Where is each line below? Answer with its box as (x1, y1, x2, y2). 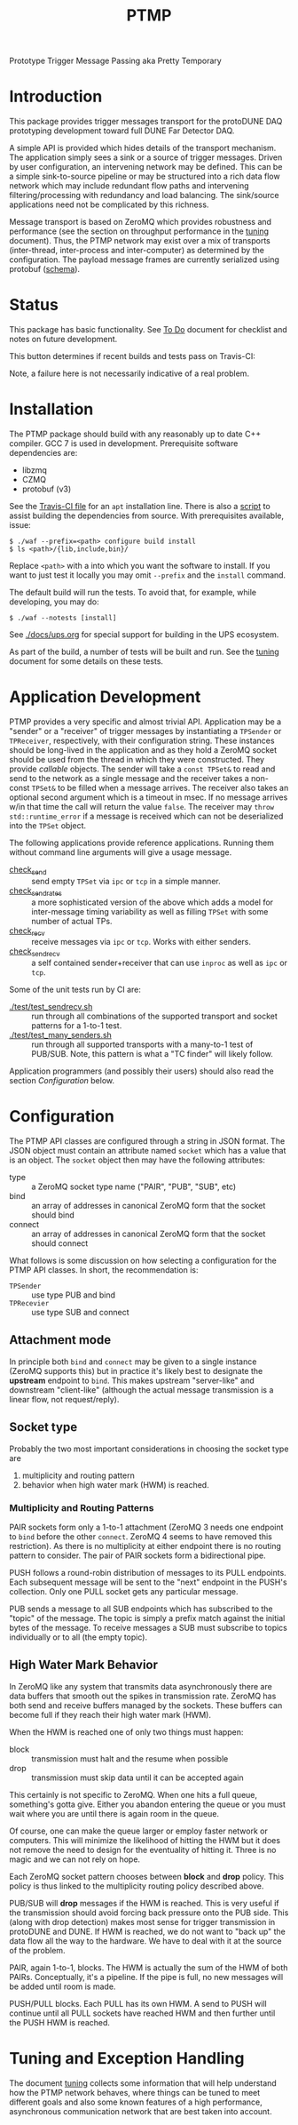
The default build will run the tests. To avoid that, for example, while (9, 587, 257, 597)
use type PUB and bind (31, 1290, 116, 1300)
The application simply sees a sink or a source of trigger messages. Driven (9, 152, 283, 163)
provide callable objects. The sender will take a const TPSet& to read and (9, 763, 276, 774)
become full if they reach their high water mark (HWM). (9, 1709, 211, 1720)
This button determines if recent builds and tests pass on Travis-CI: (9, 351, 255, 362)
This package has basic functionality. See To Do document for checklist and (9, 324, 287, 335)
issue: (9, 520, 31, 530)
